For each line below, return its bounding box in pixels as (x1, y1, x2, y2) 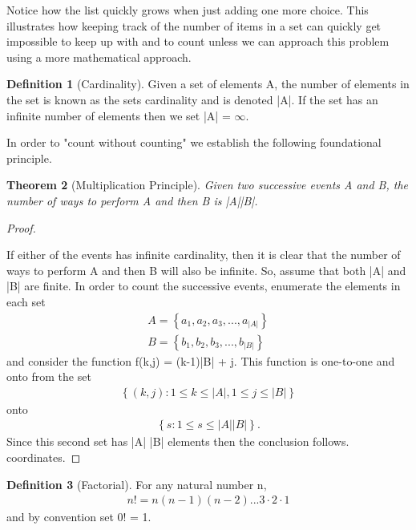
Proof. (6, 219, 36, 236)
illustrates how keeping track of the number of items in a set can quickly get (6, 17, 382, 34)
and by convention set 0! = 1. (6, 508, 151, 525)
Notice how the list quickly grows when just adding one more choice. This (6, 2, 369, 18)
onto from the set (6, 368, 91, 385)
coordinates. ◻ (6, 449, 81, 465)
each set (6, 293, 46, 310)
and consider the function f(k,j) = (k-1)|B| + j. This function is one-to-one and (6, 352, 395, 369)
